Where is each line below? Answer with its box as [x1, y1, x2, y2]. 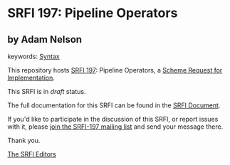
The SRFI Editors [7, 150, 57, 158]
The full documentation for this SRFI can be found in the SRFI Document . [7, 101, 221, 110]
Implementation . [7, 73, 56, 82]
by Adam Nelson [7, 33, 83, 46]
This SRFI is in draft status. [7, 87, 86, 95]
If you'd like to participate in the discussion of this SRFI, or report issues [7, 115, 219, 123]
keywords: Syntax [7, 52, 60, 60]
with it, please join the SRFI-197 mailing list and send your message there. [7, 122, 224, 131]
